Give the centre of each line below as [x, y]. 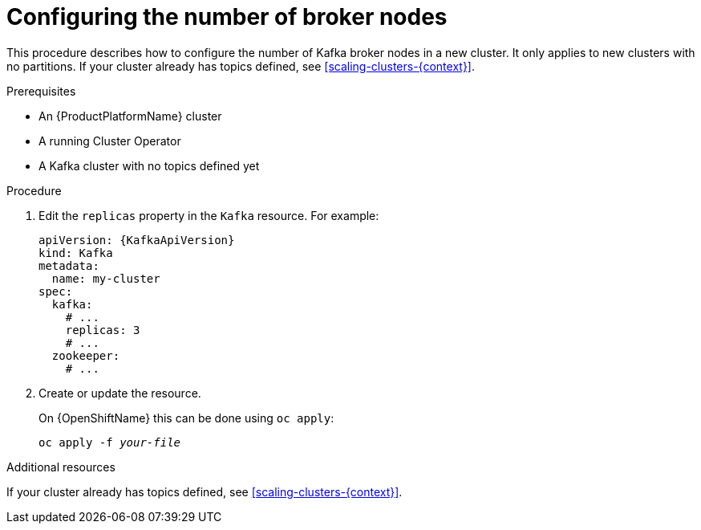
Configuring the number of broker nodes [227, 17]
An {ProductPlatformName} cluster [130, 116]
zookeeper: [86, 355]
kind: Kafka [76, 253]
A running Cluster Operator [110, 141]
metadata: [69, 265]
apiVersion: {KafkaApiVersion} [137, 240]
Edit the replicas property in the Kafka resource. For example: [209, 215]
